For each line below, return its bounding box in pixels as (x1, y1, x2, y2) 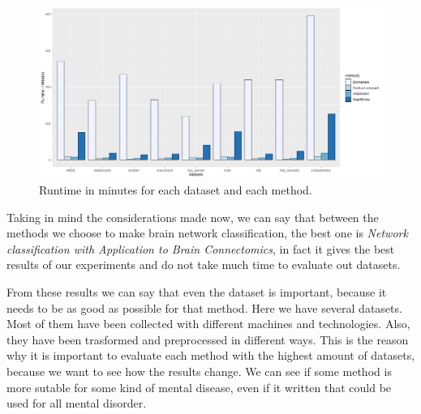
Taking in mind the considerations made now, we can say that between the (6, 208, 379, 225)
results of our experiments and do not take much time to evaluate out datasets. (6, 256, 401, 273)
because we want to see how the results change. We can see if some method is (6, 362, 392, 379)
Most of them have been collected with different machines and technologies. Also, (6, 315, 410, 332)
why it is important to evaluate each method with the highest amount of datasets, (6, 347, 415, 364)
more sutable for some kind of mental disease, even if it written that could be (6, 378, 392, 395)
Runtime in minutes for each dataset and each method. (39, 181, 312, 198)
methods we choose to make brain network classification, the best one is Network (6, 224, 408, 241)
